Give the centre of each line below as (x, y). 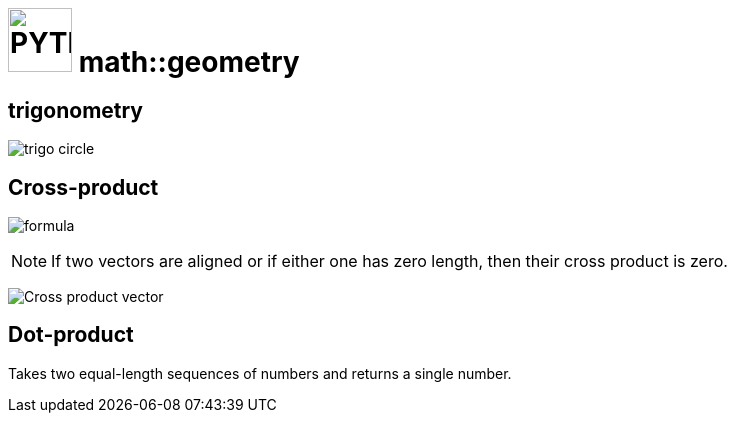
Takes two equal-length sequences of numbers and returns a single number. (260, 373)
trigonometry (76, 110)
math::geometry (189, 62)
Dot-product (71, 335)
